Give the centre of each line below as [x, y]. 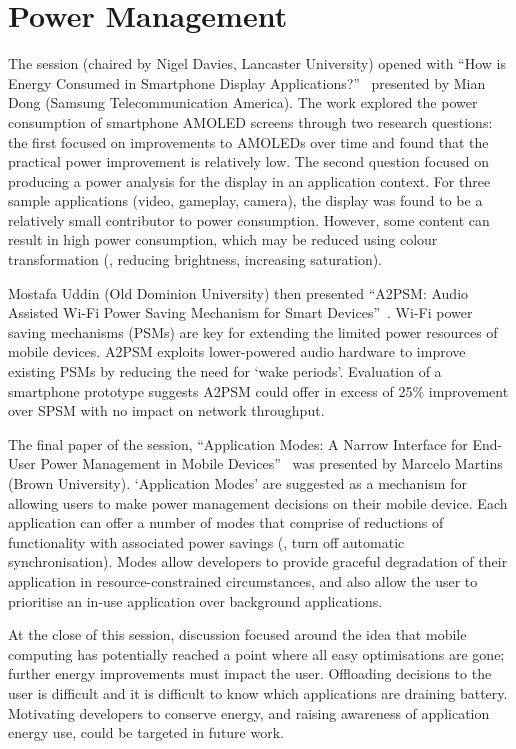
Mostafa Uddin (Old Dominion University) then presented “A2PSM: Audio [238, 292]
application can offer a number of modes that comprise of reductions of [226, 522]
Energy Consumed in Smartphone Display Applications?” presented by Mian [247, 82]
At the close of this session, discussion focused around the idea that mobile [237, 634]
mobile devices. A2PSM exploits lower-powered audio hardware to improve [237, 351]
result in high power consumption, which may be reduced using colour [223, 239]
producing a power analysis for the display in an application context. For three [249, 180]
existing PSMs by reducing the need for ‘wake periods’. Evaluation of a [225, 371]
